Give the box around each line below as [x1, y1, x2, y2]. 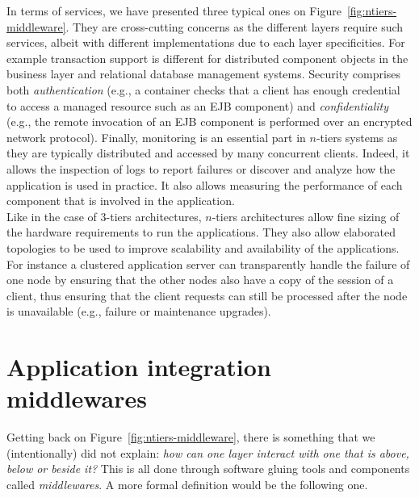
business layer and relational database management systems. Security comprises [6, 65, 401, 82]
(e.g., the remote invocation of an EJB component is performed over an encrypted [6, 113, 413, 130]
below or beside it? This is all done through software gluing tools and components [6, 460, 410, 477]
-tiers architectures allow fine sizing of [212, 207, 400, 224]
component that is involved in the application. [6, 192, 235, 209]
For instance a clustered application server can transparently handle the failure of [6, 255, 410, 272]
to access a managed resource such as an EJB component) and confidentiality [6, 97, 389, 114]
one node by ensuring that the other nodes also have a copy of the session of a [6, 271, 394, 288]
